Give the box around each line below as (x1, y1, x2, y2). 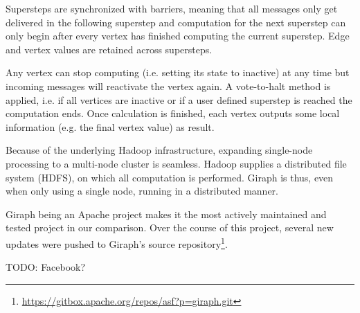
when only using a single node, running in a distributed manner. (6, 184, 278, 198)
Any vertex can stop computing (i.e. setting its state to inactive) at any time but (6, 65, 350, 80)
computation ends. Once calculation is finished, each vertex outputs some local (6, 106, 340, 120)
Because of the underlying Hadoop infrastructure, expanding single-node (6, 143, 313, 157)
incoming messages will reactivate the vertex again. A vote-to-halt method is (6, 78, 331, 93)
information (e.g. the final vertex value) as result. (6, 119, 215, 134)
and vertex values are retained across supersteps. (6, 42, 213, 56)
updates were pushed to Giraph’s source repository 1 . (6, 234, 228, 251)
